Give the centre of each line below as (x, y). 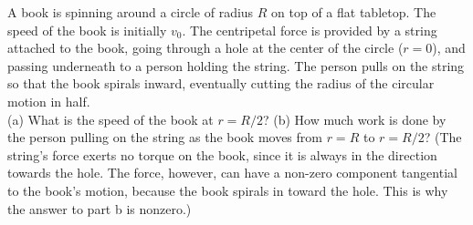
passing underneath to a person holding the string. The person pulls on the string (236, 65)
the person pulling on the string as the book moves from (165, 137)
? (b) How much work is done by (355, 119)
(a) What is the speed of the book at (110, 119)
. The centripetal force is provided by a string (310, 30)
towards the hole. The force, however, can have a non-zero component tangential (232, 173)
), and (449, 48)
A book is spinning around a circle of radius (131, 12)
